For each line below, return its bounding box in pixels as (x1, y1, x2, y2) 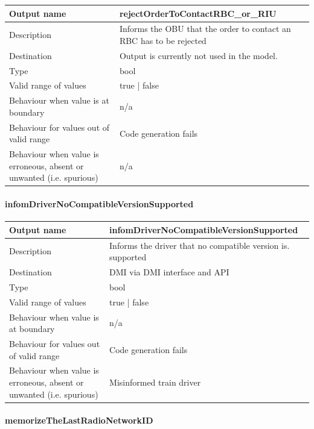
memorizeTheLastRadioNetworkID (5, 414, 153, 427)
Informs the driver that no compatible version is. (109, 239, 290, 251)
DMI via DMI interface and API (109, 266, 229, 278)
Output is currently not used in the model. (119, 49, 278, 61)
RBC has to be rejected (119, 34, 207, 46)
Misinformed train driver (109, 376, 201, 389)
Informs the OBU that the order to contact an (119, 22, 291, 35)
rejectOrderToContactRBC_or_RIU (119, 7, 277, 19)
